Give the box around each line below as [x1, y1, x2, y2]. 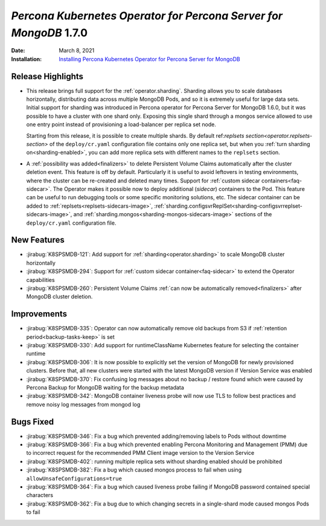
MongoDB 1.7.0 [11, 26, 88, 39]
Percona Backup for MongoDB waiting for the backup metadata [26, 384, 184, 391]
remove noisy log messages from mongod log [26, 400, 141, 408]
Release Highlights [11, 71, 84, 82]
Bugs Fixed [11, 417, 54, 427]
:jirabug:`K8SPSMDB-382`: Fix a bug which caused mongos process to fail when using [26, 466, 241, 473]
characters [26, 492, 54, 499]
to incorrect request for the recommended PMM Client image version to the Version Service [26, 449, 255, 457]
